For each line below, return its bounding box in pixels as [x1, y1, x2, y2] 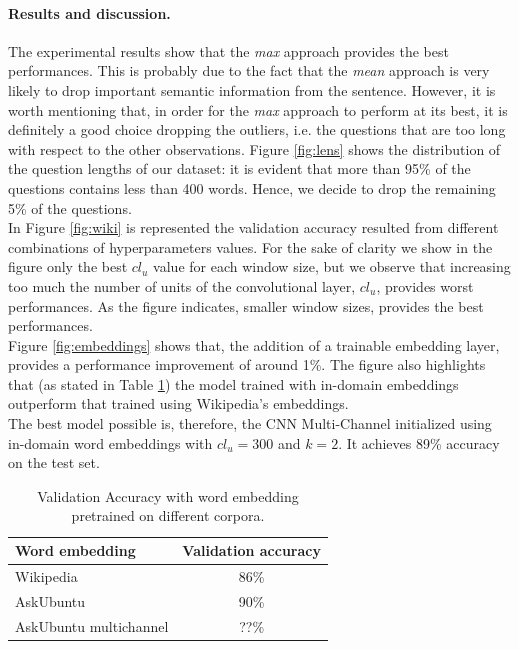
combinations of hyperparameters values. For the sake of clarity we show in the [8, 236, 493, 257]
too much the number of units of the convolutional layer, [8, 275, 356, 296]
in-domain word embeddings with [8, 432, 213, 453]
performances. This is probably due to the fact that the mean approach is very [8, 60, 490, 81]
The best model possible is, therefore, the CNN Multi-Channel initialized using [8, 413, 492, 434]
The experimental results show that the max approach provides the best [8, 40, 449, 61]
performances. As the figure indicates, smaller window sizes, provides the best [8, 295, 484, 316]
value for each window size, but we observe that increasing [153, 256, 511, 277]
